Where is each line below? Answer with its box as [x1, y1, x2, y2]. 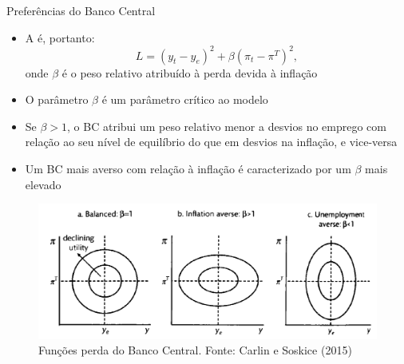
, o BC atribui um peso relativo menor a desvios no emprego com [67, 117, 386, 134]
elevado [25, 176, 61, 192]
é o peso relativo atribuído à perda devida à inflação [61, 64, 318, 81]
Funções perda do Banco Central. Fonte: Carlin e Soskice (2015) [38, 342, 352, 358]
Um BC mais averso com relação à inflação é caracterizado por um [25, 160, 351, 177]
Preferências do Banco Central [6, 2, 156, 18]
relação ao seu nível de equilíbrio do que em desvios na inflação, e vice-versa [25, 133, 398, 150]
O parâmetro [25, 91, 89, 108]
